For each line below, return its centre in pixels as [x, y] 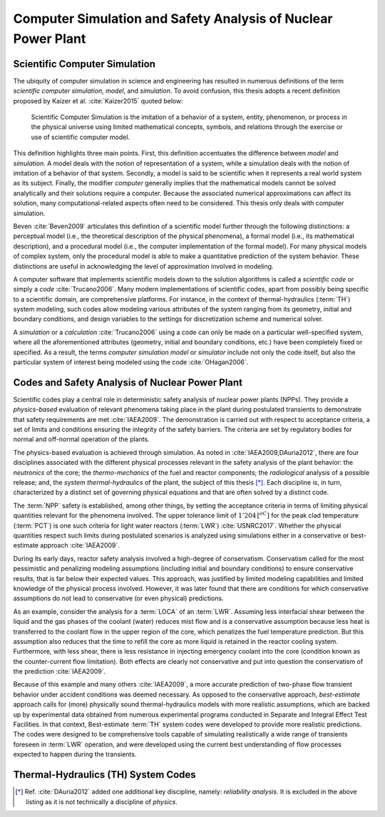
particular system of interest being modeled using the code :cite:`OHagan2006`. [131, 362]
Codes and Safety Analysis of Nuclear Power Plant [128, 382]
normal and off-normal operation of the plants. [81, 439]
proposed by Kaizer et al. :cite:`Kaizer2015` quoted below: [98, 101]
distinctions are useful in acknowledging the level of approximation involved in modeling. [143, 266]
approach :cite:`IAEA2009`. [80, 545]
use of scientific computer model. [81, 137]
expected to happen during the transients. [75, 754]
